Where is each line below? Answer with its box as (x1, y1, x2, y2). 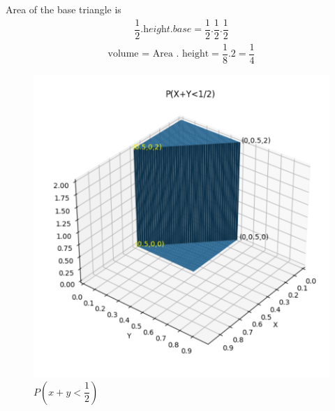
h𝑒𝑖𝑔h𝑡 (143, 24, 170, 35)
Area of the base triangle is (6, 2, 121, 16)
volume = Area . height (107, 49, 209, 59)
